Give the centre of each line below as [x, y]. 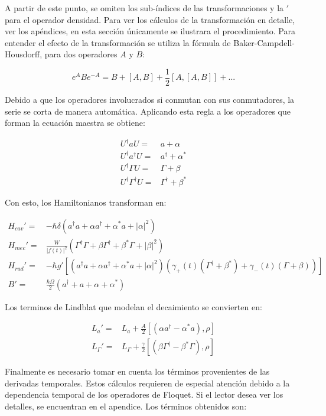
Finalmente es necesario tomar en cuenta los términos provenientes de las [137, 371]
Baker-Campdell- [264, 42]
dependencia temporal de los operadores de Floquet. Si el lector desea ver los [144, 394]
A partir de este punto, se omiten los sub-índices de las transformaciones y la [144, 8]
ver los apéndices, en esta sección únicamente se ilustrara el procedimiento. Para [150, 31]
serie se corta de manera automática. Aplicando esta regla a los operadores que [148, 111]
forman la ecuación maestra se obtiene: [75, 123]
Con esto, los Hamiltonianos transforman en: [86, 202]
